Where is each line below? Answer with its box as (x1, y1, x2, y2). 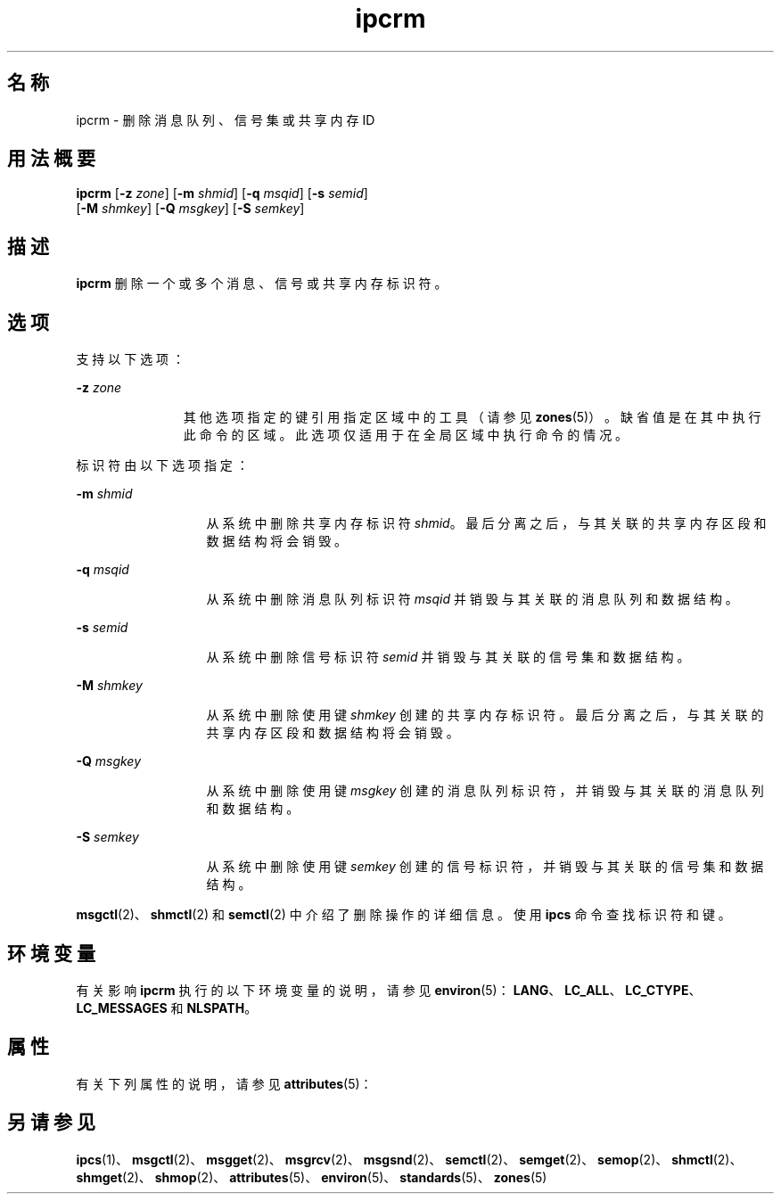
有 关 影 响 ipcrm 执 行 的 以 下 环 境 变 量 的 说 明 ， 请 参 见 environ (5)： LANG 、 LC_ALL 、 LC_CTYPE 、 (76, 982, 702, 998)
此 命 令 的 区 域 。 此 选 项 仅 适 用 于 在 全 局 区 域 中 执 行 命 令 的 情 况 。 (183, 427, 629, 443)
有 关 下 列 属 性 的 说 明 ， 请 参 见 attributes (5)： (76, 1075, 373, 1091)
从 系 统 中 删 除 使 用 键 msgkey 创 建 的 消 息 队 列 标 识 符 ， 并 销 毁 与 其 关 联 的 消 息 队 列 (206, 783, 764, 799)
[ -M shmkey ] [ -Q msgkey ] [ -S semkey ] (76, 201, 305, 217)
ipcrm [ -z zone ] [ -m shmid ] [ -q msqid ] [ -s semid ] (76, 185, 368, 202)
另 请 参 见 (7, 1111, 95, 1134)
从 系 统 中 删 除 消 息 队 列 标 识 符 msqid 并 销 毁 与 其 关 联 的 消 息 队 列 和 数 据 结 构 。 (206, 591, 738, 607)
